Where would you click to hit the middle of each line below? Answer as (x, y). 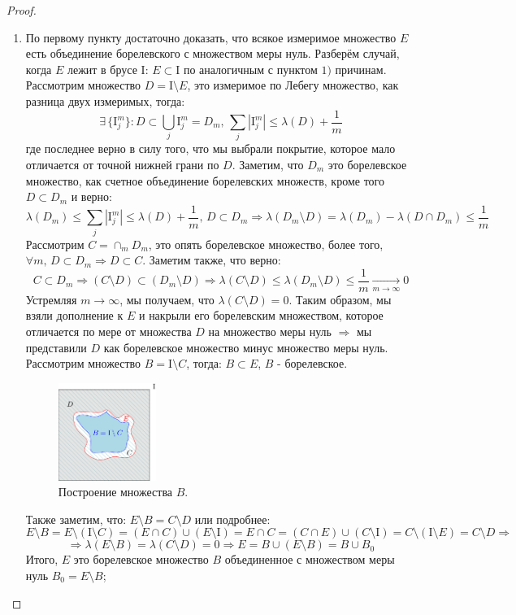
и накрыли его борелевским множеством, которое (261, 315)
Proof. (22, 10)
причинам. (361, 69)
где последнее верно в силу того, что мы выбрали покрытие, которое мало (210, 148)
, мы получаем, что (167, 299)
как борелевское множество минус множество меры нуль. (246, 347)
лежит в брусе (102, 69)
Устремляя (51, 299)
